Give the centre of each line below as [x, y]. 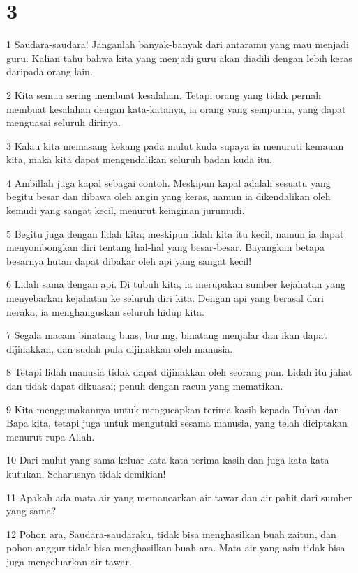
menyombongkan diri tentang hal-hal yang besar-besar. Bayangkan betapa [165, 247]
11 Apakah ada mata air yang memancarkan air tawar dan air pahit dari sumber [179, 497]
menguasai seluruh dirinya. [64, 122]
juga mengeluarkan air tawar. [69, 561]
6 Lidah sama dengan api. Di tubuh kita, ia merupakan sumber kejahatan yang [176, 284]
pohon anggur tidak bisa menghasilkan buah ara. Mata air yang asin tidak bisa [176, 548]
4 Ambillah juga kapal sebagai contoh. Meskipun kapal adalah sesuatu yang [169, 182]
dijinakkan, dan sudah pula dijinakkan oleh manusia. [120, 348]
